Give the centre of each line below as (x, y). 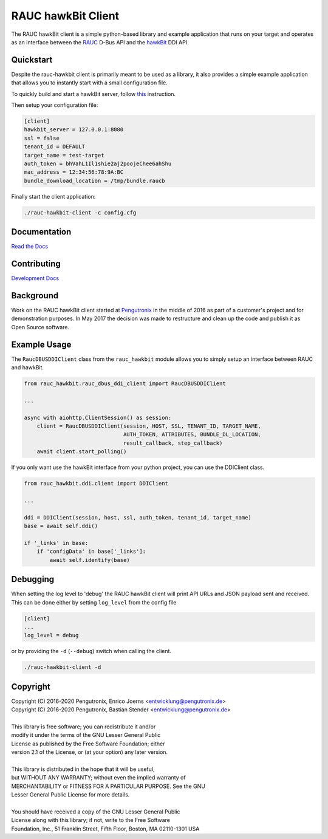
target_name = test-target (64, 155)
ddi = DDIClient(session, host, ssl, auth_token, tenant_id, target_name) (138, 517)
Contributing (36, 264)
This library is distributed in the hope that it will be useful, (83, 769)
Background (35, 296)
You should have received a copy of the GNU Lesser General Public (96, 812)
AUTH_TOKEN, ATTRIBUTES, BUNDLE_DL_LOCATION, (192, 435)
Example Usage (41, 344)
